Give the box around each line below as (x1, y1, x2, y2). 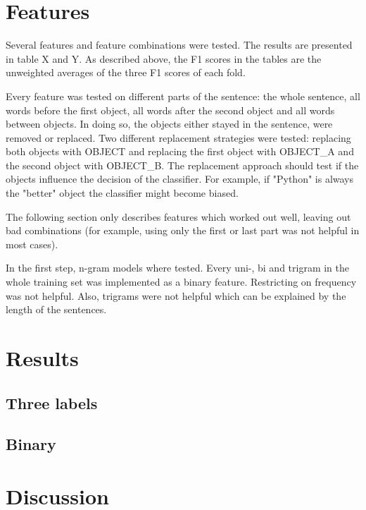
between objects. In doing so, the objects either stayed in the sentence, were (6, 116, 333, 131)
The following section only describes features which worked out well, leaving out (6, 209, 351, 224)
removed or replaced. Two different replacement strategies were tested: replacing (6, 130, 351, 145)
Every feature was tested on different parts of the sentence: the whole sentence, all (6, 88, 360, 103)
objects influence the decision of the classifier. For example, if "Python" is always (6, 171, 354, 186)
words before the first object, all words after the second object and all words (6, 102, 335, 117)
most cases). (6, 236, 58, 251)
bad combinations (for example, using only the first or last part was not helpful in (6, 223, 360, 238)
